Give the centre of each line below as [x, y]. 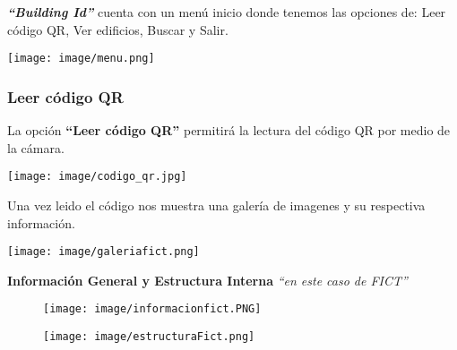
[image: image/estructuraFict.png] [149, 337]
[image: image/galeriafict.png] [103, 252]
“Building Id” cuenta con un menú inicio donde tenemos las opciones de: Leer [227, 12]
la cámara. [36, 147]
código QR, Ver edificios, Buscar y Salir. [118, 29]
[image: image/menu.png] [81, 59]
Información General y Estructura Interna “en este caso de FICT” [207, 280]
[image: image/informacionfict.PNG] [152, 309]
